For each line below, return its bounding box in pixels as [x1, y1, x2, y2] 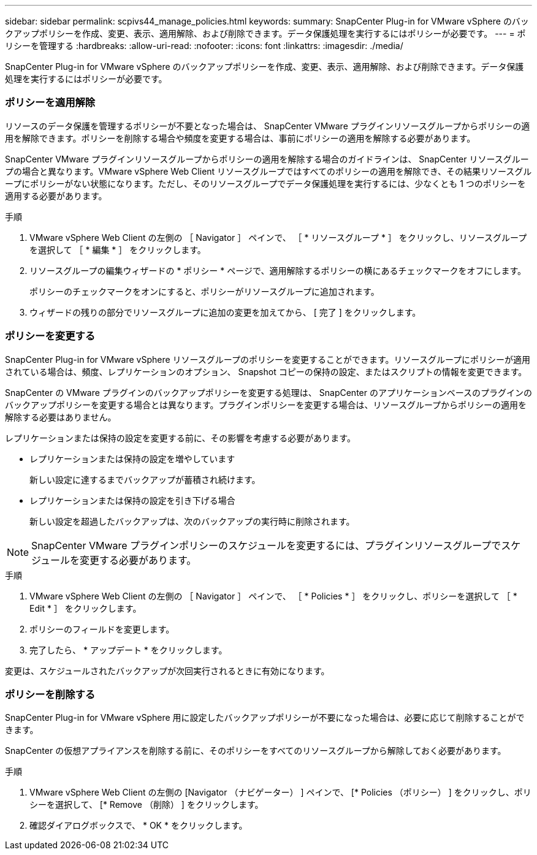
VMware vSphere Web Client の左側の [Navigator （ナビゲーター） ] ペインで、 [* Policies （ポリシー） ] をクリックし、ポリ [29, 787, 531, 798]
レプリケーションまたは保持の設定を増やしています [29, 453, 235, 464]
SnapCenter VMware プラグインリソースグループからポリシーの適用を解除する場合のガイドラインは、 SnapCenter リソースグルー [5, 153, 529, 164]
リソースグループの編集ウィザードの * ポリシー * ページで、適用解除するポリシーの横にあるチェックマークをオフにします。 [29, 265, 526, 276]
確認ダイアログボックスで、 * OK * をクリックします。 [29, 820, 248, 831]
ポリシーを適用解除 [5, 96, 96, 109]
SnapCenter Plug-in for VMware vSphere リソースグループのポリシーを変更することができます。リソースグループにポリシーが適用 [5, 354, 531, 365]
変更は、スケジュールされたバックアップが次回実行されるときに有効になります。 [5, 665, 330, 676]
